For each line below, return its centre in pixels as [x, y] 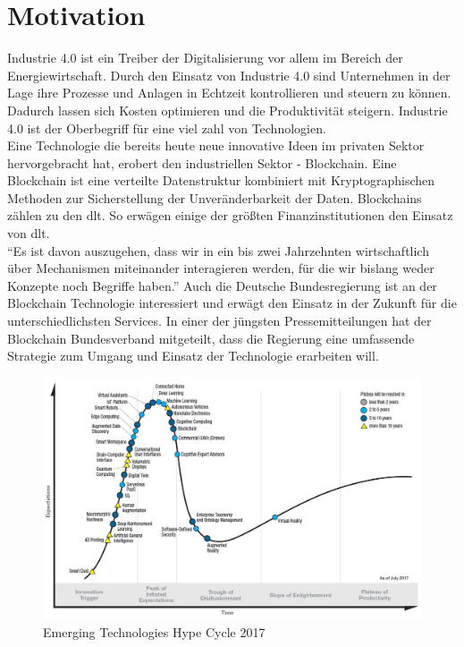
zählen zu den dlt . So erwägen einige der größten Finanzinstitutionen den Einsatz [230, 215]
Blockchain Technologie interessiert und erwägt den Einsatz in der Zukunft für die [232, 303]
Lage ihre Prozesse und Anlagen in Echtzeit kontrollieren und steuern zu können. [229, 93]
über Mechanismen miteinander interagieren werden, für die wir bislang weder [221, 268]
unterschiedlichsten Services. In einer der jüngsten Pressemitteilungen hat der [219, 321]
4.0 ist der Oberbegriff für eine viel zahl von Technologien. [167, 128]
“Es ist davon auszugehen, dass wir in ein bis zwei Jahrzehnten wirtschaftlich [218, 250]
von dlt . [29, 233]
